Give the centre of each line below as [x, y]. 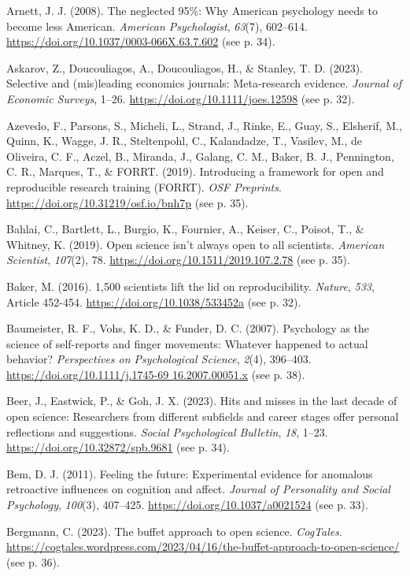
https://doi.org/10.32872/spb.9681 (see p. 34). [118, 447]
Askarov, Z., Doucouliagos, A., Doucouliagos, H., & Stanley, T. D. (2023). [185, 67]
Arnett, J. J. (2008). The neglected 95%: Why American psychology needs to [192, 10]
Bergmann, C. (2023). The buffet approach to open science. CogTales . [174, 531]
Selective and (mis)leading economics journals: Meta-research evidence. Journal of [204, 83]
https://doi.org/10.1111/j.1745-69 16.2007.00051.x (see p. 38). [156, 374]
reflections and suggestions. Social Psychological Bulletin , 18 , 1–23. [167, 431]
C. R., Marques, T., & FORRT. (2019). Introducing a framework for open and [195, 171]
